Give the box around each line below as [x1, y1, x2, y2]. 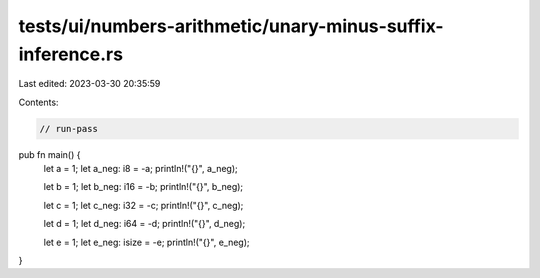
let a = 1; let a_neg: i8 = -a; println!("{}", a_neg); [43, 163, 239, 175]
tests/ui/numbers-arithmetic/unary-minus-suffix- [18, 15, 444, 37]
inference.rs [18, 43, 124, 65]
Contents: [18, 96, 59, 108]
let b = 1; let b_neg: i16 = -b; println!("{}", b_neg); [43, 181, 244, 193]
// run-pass [39, 123, 99, 134]
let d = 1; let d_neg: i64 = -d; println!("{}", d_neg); [43, 218, 246, 230]
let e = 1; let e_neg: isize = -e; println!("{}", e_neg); [43, 236, 250, 248]
